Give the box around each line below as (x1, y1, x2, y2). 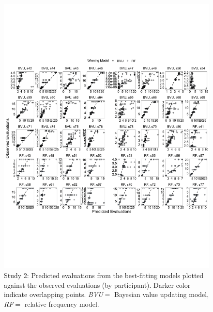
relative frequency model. (24, 298, 99, 309)
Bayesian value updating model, (114, 289, 209, 299)
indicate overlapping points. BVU (4, 289, 103, 299)
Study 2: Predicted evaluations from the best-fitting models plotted (4, 270, 204, 280)
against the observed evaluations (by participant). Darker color (4, 279, 191, 290)
